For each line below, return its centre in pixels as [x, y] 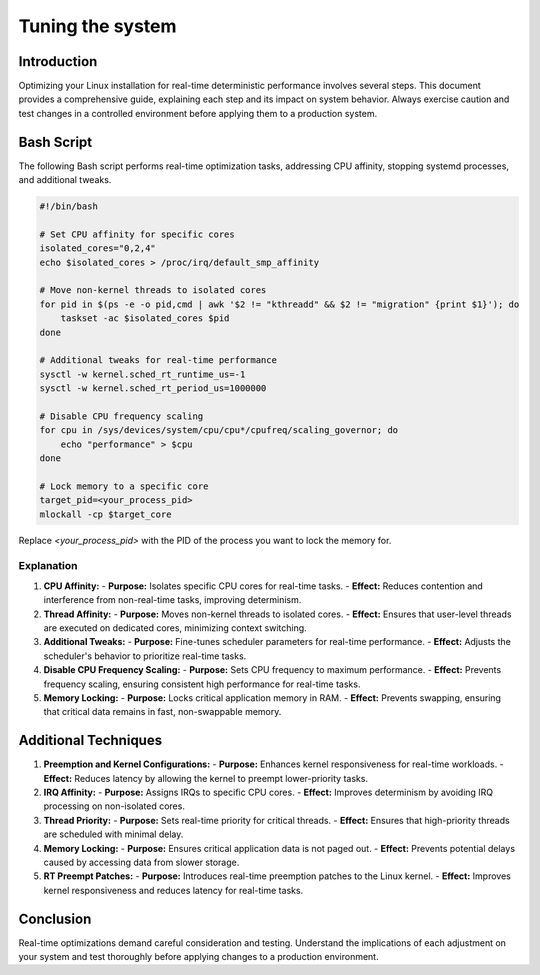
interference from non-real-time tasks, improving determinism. [172, 600]
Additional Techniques [90, 740]
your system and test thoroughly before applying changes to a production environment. [198, 957]
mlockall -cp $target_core [105, 514]
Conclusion [55, 918]
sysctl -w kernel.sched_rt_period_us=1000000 [153, 388]
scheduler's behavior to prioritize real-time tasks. [145, 656]
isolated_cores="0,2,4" [98, 248]
